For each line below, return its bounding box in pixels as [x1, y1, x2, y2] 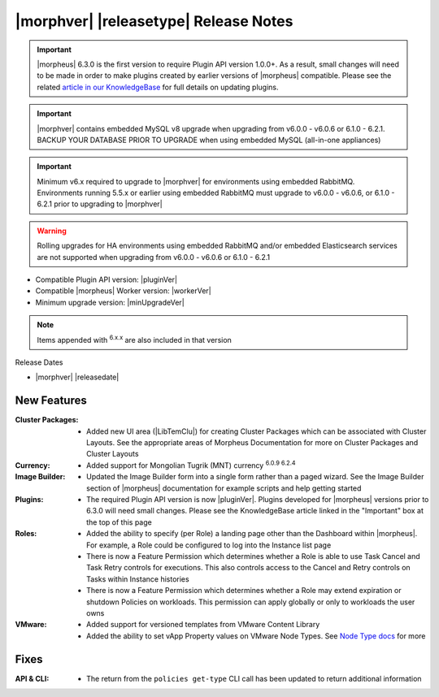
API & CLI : [15, 673, 50, 683]
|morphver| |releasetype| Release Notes [15, 12, 293, 30]
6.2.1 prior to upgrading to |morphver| [37, 199, 163, 209]
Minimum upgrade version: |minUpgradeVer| [35, 297, 185, 307]
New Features [15, 394, 87, 408]
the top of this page [86, 517, 152, 527]
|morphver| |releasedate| [35, 372, 120, 382]
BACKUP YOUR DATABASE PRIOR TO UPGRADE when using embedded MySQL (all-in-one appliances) [37, 135, 381, 145]
